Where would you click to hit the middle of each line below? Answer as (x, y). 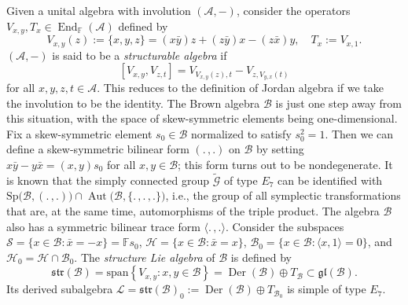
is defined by (261, 257)
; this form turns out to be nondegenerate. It (285, 164)
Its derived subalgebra (60, 289)
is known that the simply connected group (108, 180)
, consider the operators (293, 10)
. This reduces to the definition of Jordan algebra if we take (241, 87)
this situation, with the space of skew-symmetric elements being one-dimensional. (202, 118)
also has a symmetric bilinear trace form (103, 226)
